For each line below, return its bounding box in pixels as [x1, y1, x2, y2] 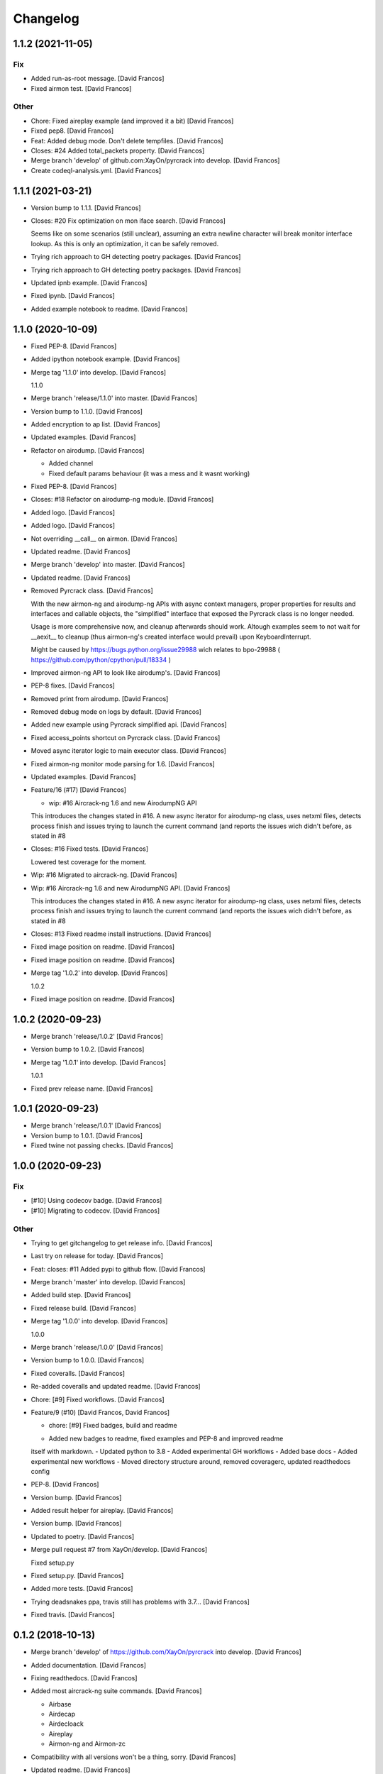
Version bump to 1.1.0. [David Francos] [30, 407, 143, 415]
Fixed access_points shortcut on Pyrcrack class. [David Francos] [30, 733, 221, 742]
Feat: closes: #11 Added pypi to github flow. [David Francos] [30, 1265, 206, 1273]
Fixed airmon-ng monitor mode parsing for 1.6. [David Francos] [30, 759, 216, 768]
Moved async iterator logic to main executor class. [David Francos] [30, 746, 227, 755]
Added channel [48, 459, 94, 468]
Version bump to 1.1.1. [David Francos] [30, 203, 141, 212]
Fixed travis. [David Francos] [30, 1611, 115, 1619]
